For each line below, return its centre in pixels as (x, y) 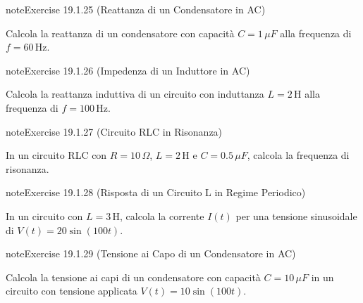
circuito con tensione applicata (72, 291)
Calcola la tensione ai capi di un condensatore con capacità (133, 277)
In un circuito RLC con (56, 155)
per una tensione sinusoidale (296, 215)
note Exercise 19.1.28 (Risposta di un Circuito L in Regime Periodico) (156, 192)
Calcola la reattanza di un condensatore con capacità (120, 33)
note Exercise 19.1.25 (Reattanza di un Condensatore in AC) (136, 9)
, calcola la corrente (162, 215)
